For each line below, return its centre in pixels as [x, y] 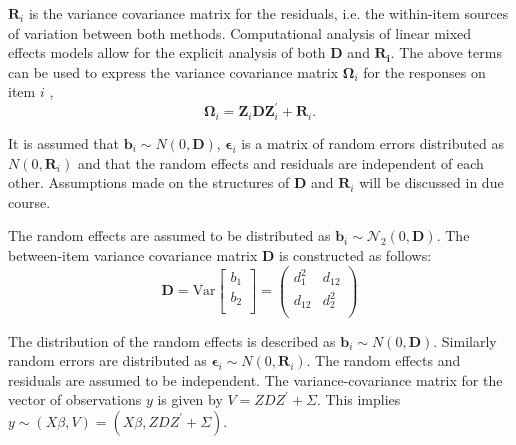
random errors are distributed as [107, 360]
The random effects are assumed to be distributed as [169, 235]
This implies [363, 399]
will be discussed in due [431, 182]
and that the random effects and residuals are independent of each [280, 162]
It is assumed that [64, 142]
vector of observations [75, 399]
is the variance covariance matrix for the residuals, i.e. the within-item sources [268, 13]
